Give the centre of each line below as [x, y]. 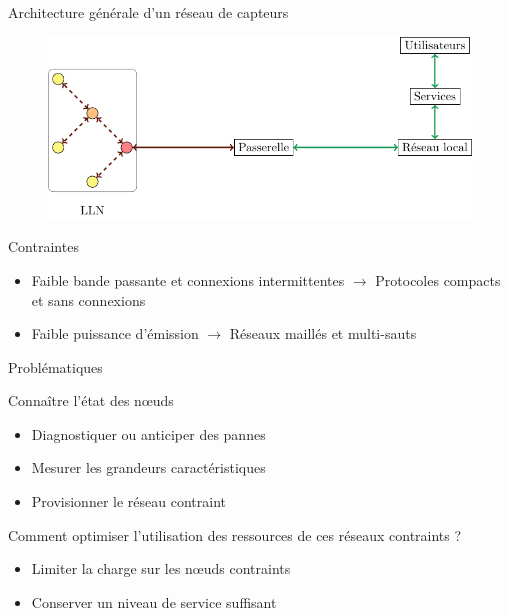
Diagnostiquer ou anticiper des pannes [148, 433]
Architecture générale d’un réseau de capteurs [148, 12]
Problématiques [55, 366]
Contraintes [43, 246]
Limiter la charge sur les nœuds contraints [161, 568]
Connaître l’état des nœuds [91, 400]
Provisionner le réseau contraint [128, 501]
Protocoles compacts [438, 279]
